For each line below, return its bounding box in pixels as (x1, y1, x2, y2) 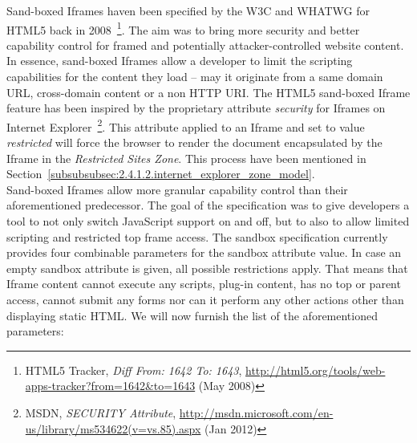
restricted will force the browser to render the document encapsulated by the (6, 134, 383, 151)
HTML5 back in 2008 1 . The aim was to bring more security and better (6, 18, 360, 38)
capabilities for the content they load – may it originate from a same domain (6, 68, 383, 85)
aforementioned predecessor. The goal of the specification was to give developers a (6, 197, 410, 213)
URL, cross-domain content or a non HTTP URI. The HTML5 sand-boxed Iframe (6, 83, 411, 100)
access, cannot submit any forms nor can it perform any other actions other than (6, 291, 404, 307)
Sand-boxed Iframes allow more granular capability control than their (6, 181, 348, 197)
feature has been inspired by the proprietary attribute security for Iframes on (6, 100, 386, 116)
